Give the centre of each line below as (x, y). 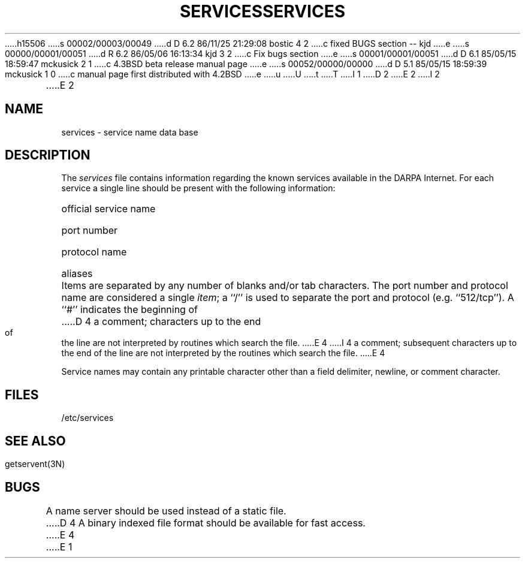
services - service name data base (130, 132)
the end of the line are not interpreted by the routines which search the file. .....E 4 (223, 353)
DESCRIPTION (48, 155)
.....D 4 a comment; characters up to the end (161, 322)
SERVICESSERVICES (262, 11)
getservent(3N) (35, 464)
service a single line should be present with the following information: (198, 188)
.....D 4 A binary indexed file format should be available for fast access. (206, 523)
